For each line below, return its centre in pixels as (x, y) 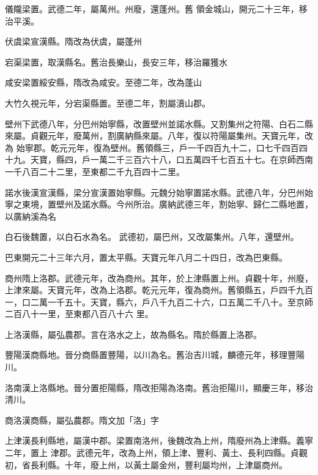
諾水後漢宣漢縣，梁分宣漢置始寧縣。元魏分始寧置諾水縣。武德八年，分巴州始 (159, 192)
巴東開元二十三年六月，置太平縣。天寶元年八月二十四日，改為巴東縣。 (146, 257)
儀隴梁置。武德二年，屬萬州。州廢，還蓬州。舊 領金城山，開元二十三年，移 (156, 9)
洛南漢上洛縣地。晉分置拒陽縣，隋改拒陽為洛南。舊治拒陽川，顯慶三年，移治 (159, 387)
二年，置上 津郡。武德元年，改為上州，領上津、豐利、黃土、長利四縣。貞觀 (156, 453)
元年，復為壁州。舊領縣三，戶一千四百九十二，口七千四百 (183, 147)
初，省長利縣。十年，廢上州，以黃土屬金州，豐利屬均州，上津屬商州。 (146, 464)
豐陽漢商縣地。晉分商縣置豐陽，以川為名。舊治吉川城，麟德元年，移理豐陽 (155, 355)
